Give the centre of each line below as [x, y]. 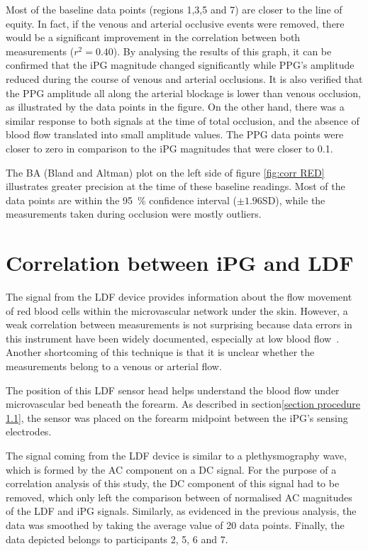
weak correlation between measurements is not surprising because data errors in [179, 324]
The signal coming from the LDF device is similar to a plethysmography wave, [176, 455]
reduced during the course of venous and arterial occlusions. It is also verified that [184, 78]
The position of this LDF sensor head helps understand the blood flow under [173, 390]
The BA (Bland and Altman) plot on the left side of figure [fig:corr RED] [165, 172]
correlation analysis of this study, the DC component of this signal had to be [173, 483]
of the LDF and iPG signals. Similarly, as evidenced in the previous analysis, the [181, 511]
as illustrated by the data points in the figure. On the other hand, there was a [175, 107]
